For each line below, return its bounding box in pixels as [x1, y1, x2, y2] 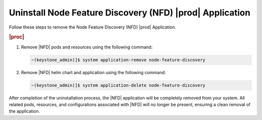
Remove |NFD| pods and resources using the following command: [21, 44, 153, 50]
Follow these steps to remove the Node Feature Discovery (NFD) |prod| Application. [9, 24, 177, 30]
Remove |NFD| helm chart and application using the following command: [21, 69, 166, 75]
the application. [9, 108, 40, 114]
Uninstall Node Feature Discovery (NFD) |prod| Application [9, 7, 251, 18]
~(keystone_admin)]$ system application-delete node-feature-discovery [31, 82, 206, 88]
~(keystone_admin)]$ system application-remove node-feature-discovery [31, 57, 206, 62]
